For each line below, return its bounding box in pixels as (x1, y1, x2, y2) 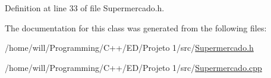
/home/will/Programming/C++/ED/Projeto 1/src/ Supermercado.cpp (5, 61, 262, 73)
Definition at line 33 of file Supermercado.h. (5, 2, 165, 14)
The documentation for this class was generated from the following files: (5, 21, 267, 34)
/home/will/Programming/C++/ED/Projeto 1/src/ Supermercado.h (5, 41, 254, 54)
